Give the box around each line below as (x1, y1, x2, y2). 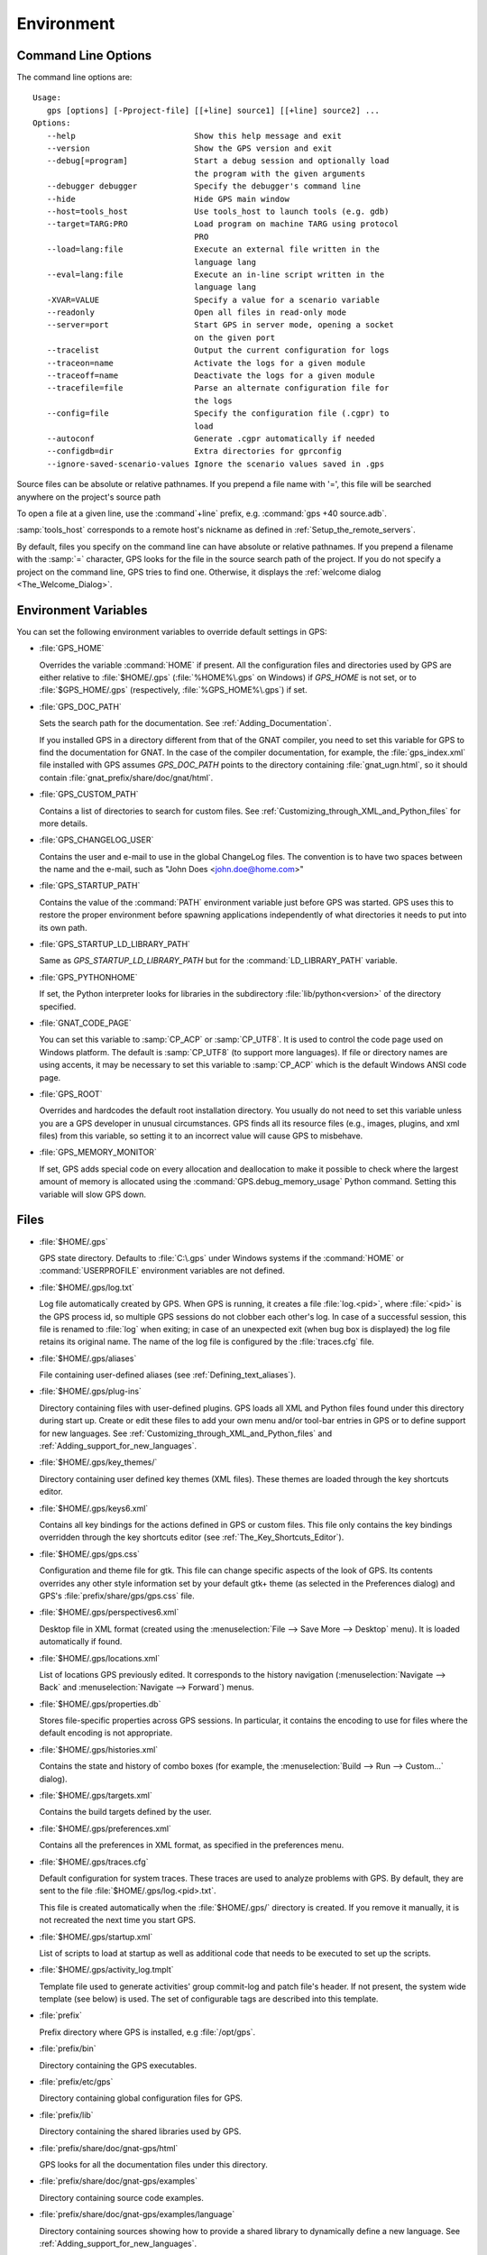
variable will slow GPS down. (39, 1189, 147, 1200)
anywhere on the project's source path (16, 492, 161, 502)
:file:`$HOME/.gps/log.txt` (39, 1282, 134, 1293)
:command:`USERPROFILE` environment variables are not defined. (39, 1266, 286, 1276)
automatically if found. (39, 1636, 123, 1647)
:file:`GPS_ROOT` (39, 1088, 103, 1100)
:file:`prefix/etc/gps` (39, 2076, 114, 2087)
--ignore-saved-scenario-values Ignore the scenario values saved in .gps (46, 458, 385, 469)
